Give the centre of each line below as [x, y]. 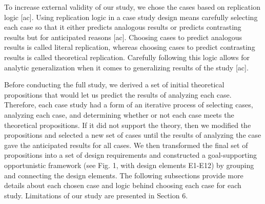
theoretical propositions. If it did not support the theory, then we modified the [128, 125]
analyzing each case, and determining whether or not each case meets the [119, 114]
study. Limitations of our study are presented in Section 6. [96, 195]
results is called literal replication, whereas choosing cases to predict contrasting [130, 47]
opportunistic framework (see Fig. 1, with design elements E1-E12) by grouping [129, 165]
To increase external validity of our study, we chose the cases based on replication [132, 7]
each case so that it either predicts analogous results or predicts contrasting [123, 27]
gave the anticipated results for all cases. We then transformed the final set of [126, 145]
